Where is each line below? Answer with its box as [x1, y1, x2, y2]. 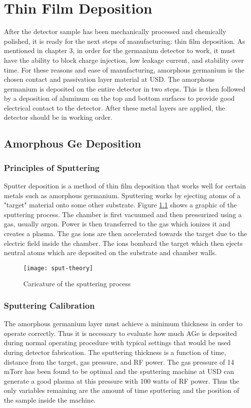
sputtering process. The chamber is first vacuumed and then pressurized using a [4, 209, 242, 219]
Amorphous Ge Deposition [4, 136, 141, 151]
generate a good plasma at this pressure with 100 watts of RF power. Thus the [4, 375, 239, 386]
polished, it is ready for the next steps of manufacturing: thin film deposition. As [4, 36, 245, 46]
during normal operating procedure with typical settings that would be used [4, 337, 231, 348]
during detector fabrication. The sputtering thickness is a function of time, [4, 347, 226, 357]
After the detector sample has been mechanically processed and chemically [4, 26, 226, 37]
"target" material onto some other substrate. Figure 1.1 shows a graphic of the [4, 200, 237, 210]
